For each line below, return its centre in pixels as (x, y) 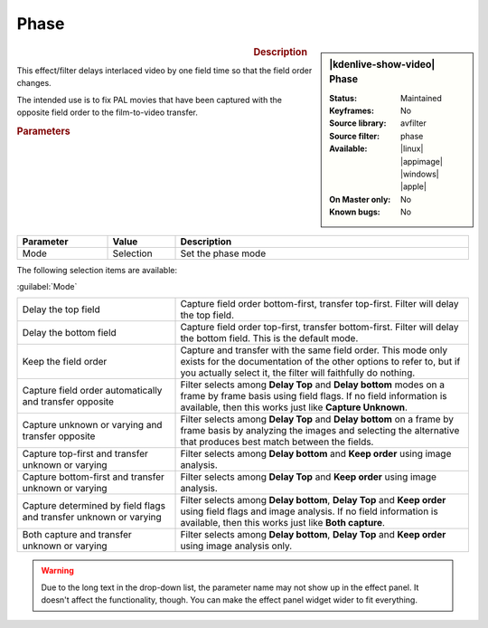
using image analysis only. (236, 546)
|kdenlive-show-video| (382, 64)
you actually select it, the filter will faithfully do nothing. (298, 373)
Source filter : (354, 136)
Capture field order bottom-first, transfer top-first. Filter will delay (319, 304)
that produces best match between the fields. (277, 442)
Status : (343, 98)
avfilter (413, 123)
